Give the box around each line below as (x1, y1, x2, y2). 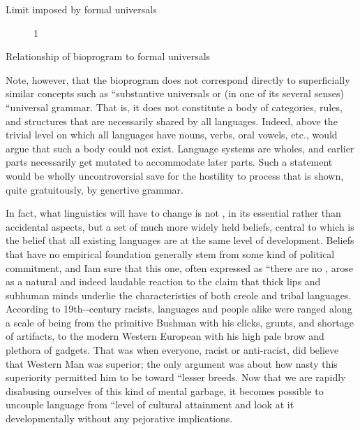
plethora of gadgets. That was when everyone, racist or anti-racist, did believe (6, 343, 339, 357)
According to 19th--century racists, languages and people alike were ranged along (6, 301, 352, 316)
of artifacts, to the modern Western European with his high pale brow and (6, 329, 324, 343)
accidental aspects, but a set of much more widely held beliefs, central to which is (6, 219, 354, 234)
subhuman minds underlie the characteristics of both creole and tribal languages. (6, 287, 352, 302)
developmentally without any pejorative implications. (6, 411, 233, 426)
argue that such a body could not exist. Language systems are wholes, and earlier (6, 141, 354, 155)
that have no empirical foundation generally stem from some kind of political (6, 246, 335, 261)
